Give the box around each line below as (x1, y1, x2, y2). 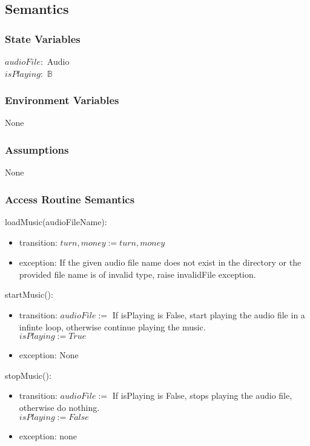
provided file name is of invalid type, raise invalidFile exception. (19, 267, 256, 280)
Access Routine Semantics (5, 191, 135, 206)
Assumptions (5, 142, 69, 157)
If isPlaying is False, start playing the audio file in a (112, 309, 305, 321)
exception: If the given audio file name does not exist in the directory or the (19, 256, 302, 269)
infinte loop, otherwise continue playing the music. (19, 320, 206, 333)
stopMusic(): (5, 369, 51, 381)
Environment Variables (5, 93, 119, 108)
